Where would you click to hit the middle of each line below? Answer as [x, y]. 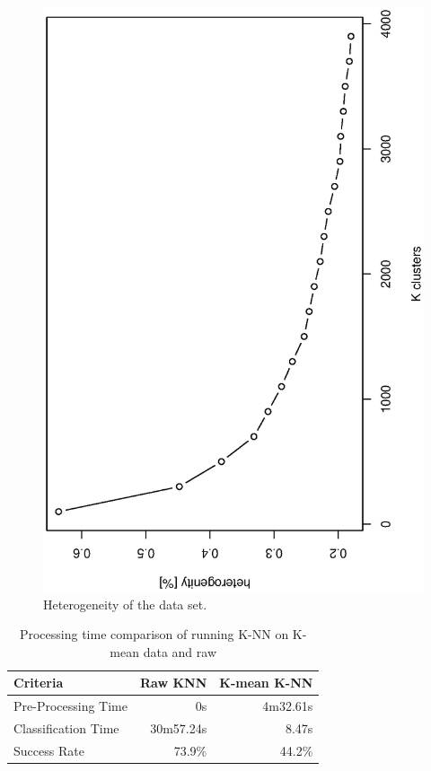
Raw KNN [174, 683]
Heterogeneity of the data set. [125, 604]
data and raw [180, 651]
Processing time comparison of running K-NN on [154, 634]
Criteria [39, 683]
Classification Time [66, 728]
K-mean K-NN [266, 683]
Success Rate [49, 750]
